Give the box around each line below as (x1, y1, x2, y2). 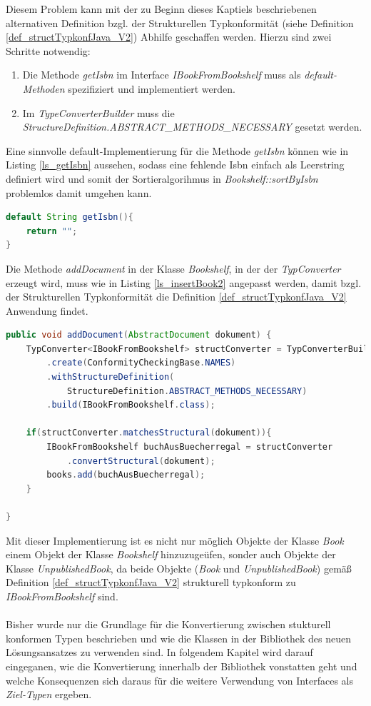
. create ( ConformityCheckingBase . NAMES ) (46, 358, 236, 368)
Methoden (22, 81, 65, 96)
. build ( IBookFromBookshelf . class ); (46, 400, 215, 410)
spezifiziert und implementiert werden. (68, 81, 235, 96)
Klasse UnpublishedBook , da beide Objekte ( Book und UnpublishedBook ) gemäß (6, 560, 352, 575)
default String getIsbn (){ (6, 212, 134, 223)
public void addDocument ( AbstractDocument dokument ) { (6, 330, 272, 341)
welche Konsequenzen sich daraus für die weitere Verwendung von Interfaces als (6, 672, 354, 687)
